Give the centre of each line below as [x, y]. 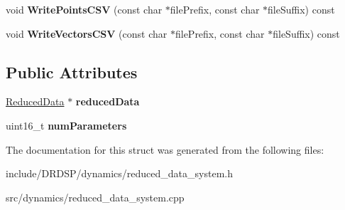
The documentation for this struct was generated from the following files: [165, 149]
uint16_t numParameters [66, 125]
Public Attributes [72, 72]
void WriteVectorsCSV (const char [87, 33]
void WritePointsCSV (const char [84, 9]
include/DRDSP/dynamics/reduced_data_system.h [119, 173]
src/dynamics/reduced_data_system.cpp [95, 197]
